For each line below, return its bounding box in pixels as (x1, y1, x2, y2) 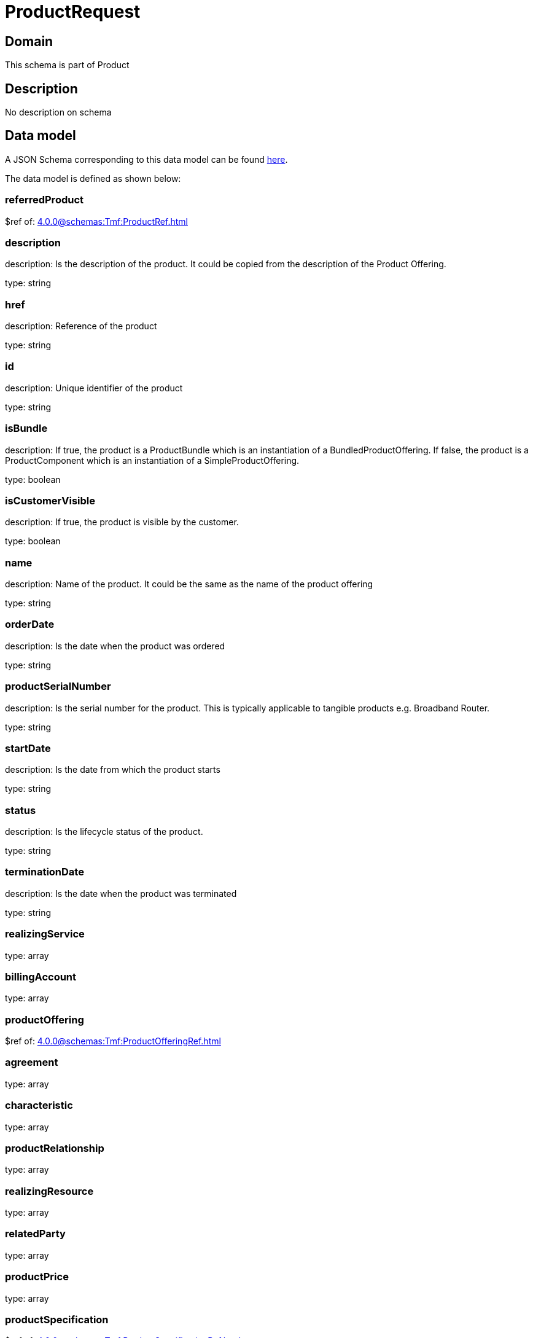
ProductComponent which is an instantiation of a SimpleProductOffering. (5, 455, 300, 466)
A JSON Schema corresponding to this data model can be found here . (5, 154, 288, 165)
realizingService (5, 928, 85, 941)
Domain (5, 33, 53, 49)
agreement (5, 1056, 58, 1069)
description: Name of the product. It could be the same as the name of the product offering (5, 579, 373, 590)
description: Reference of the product (5, 321, 157, 332)
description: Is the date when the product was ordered (5, 640, 225, 651)
